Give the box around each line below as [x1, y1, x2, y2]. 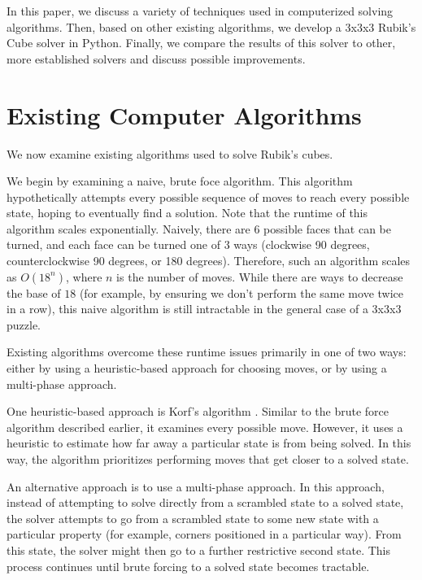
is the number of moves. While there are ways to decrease [116, 268, 403, 285]
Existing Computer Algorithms [7, 98, 362, 131]
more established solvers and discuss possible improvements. [7, 50, 306, 67]
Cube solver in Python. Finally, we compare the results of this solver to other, [7, 34, 396, 51]
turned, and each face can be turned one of [7, 236, 220, 253]
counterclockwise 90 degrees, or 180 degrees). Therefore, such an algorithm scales [7, 252, 411, 269]
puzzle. [7, 316, 41, 333]
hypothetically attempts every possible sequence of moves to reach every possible [7, 188, 410, 205]
